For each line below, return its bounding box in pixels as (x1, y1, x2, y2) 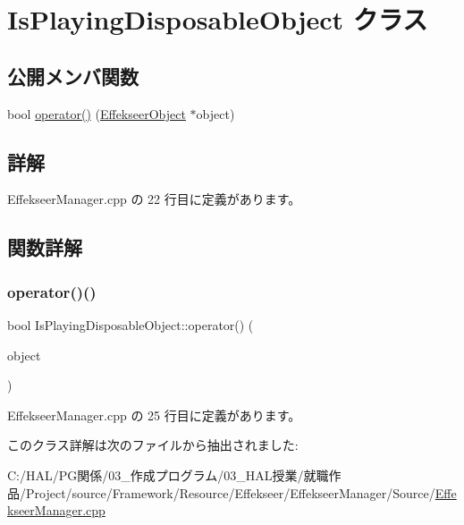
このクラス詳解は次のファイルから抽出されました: (7, 436, 299, 454)
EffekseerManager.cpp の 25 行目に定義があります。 (7, 405, 301, 424)
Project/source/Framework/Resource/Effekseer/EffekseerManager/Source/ (25, 483, 435, 502)
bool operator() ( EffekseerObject (7, 104, 186, 123)
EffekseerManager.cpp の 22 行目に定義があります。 (7, 190, 301, 208)
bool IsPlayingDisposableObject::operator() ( (7, 315, 254, 334)
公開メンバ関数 (7, 62, 139, 89)
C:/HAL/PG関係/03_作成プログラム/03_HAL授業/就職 (7, 465, 329, 484)
